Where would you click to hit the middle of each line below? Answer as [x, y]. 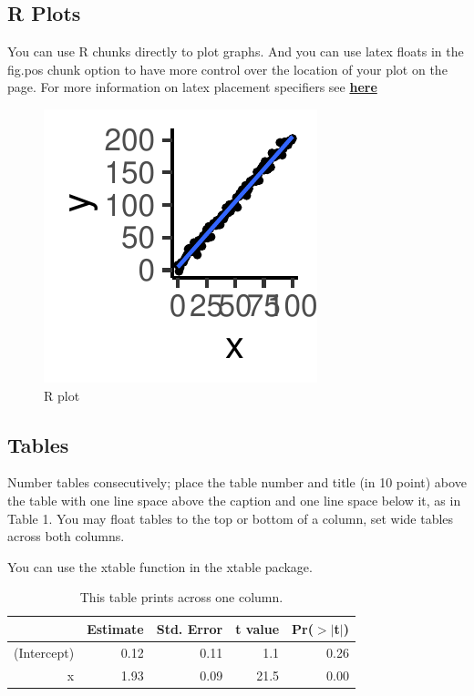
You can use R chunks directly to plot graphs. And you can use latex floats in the [236, 51]
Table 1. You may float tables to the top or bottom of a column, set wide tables [231, 518]
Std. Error [190, 628]
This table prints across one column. [181, 597]
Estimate [115, 628]
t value [258, 628]
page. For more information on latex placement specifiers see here [192, 87]
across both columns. [66, 536]
